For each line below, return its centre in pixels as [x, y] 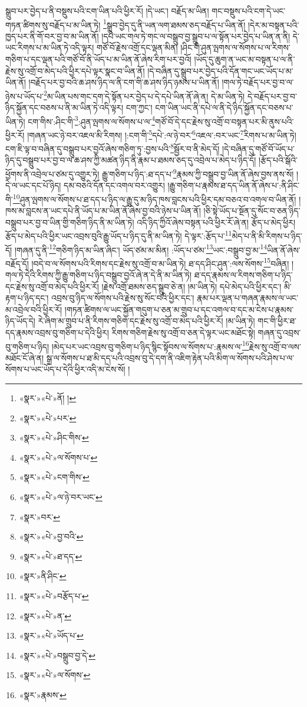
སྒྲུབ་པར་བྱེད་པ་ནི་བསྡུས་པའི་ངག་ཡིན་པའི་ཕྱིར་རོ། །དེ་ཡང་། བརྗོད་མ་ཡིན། [107, 11]
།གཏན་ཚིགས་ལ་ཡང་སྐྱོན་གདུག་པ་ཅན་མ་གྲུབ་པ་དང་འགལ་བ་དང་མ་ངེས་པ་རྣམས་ [179, 309]
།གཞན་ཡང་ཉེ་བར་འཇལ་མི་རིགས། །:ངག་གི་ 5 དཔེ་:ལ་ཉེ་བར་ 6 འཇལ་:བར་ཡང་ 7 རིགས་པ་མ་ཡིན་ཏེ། [162, 134]
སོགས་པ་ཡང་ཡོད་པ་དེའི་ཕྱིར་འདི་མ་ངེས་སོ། [65, 369]
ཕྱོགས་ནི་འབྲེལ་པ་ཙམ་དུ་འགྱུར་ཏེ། [52, 174]
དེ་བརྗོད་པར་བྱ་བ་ [272, 96]
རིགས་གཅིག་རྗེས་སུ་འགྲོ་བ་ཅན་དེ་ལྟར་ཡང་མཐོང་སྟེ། [183, 332]
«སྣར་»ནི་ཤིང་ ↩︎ [43, 576]
